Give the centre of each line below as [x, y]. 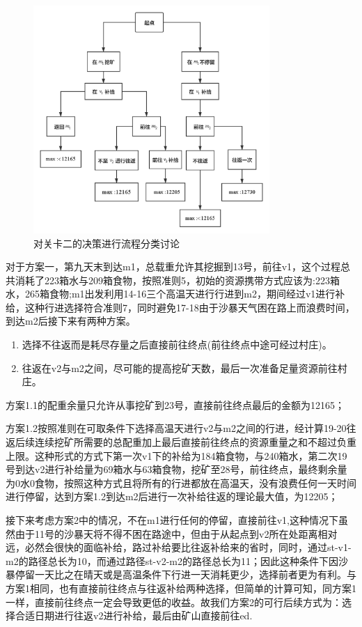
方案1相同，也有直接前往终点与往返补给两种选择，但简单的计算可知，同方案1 [181, 588]
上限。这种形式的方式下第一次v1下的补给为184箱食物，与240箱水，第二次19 [176, 455]
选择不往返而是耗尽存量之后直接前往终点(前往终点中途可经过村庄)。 [177, 345]
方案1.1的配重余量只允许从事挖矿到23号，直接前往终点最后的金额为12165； [175, 404]
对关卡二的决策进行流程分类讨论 [107, 243]
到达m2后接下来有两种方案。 [71, 321]
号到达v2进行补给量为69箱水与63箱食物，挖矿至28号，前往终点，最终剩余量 [176, 469]
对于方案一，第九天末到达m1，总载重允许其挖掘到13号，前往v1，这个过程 [173, 266]
